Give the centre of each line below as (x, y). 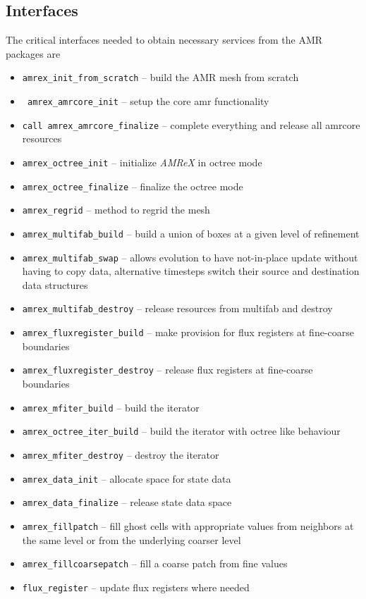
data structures (55, 284)
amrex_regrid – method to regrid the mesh (116, 210)
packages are (33, 53)
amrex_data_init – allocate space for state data (127, 478)
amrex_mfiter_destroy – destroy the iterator (121, 454)
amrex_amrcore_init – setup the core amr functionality (148, 101)
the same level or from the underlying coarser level (132, 539)
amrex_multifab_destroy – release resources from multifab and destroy (177, 308)
